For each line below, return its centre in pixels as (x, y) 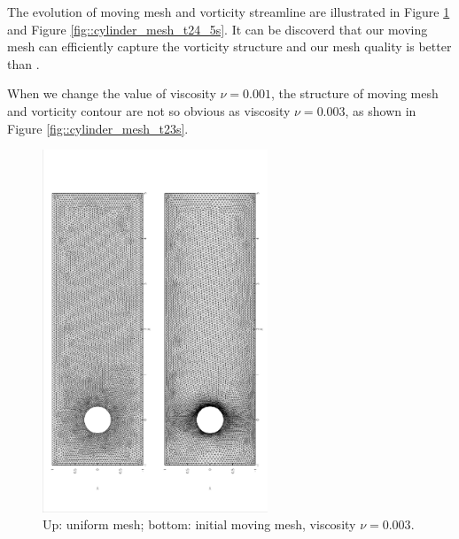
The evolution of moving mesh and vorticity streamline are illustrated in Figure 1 (229, 12)
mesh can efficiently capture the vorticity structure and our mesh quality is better (229, 46)
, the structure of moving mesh (354, 93)
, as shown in (381, 110)
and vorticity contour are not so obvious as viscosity (149, 110)
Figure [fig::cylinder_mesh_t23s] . (98, 128)
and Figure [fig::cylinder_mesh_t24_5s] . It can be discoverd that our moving (218, 29)
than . (23, 63)
